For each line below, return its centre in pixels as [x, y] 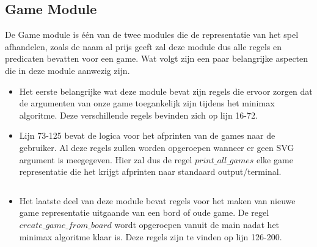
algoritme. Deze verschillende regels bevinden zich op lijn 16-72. [138, 115]
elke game [275, 159]
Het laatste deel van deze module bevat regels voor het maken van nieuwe [157, 200]
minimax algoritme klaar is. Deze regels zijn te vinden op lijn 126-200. [151, 236]
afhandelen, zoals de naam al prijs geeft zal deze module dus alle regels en [144, 46]
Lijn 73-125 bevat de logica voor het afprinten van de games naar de [147, 135]
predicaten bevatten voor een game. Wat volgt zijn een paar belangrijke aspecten [157, 58]
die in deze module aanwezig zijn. [67, 70]
